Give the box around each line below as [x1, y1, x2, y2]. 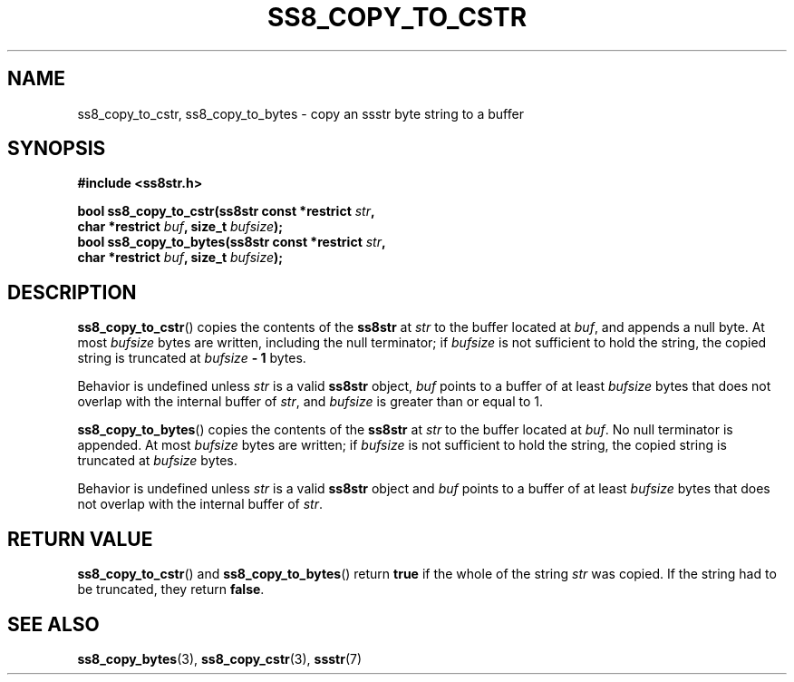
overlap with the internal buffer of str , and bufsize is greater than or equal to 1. [77, 394, 544, 410]
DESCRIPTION [7, 280, 137, 304]
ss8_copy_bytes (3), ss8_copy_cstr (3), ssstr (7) [77, 650, 363, 667]
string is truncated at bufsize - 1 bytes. [77, 350, 306, 366]
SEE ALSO [7, 612, 100, 636]
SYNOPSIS [7, 137, 106, 161]
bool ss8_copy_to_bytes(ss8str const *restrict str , [77, 234, 386, 250]
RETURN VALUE [7, 527, 153, 550]
